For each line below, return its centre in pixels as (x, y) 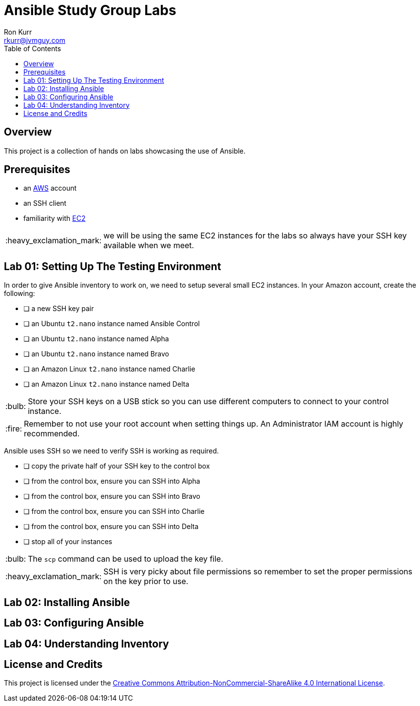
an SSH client (45, 203)
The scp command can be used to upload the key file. (126, 559)
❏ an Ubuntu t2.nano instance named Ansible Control (112, 324)
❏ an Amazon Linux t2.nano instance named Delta (106, 384)
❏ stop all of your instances (68, 542)
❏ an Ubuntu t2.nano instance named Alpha (96, 339)
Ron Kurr (18, 32)
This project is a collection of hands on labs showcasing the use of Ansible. (125, 151)
